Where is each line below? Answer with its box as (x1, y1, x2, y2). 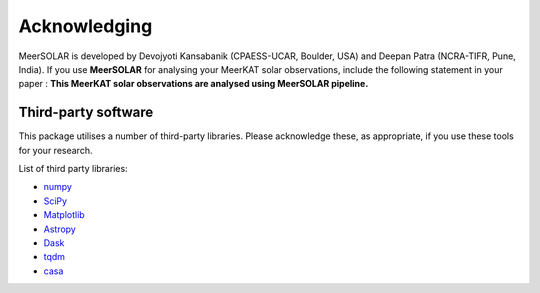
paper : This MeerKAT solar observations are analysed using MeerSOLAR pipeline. (18, 78, 369, 90)
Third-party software (18, 104, 154, 121)
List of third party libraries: (18, 163, 129, 175)
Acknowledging (18, 15, 153, 37)
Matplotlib (43, 209, 85, 221)
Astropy (43, 223, 77, 235)
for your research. (18, 144, 93, 156)
